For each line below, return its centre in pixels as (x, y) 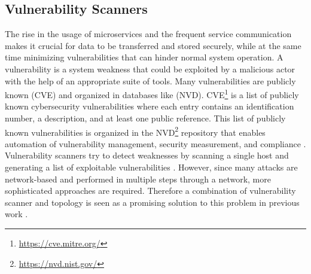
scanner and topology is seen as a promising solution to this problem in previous (152, 202)
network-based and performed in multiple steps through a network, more (138, 179)
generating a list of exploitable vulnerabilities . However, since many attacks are (151, 167)
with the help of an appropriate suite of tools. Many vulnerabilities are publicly (150, 80)
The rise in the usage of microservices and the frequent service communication (148, 34)
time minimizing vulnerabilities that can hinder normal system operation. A (144, 57)
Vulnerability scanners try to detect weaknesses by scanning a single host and (147, 155)
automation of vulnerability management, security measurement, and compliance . (155, 143)
